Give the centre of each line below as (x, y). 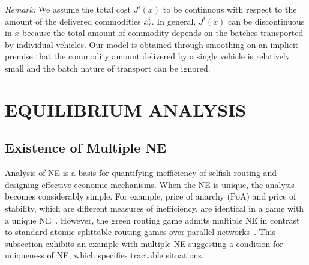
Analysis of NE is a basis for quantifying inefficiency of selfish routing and (141, 173)
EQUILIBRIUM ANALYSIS (126, 109)
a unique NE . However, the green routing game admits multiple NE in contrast (152, 220)
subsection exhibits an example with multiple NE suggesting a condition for (144, 243)
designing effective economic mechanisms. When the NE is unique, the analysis (150, 184)
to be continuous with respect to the (230, 9)
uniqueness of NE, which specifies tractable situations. (104, 255)
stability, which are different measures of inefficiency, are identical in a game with (154, 208)
